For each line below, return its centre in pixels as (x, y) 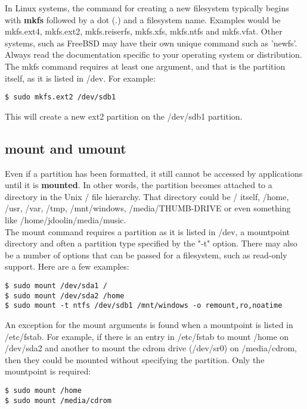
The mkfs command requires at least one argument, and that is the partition (145, 66)
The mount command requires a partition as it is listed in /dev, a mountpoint (147, 231)
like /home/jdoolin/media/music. (66, 219)
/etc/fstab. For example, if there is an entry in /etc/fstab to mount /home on (147, 336)
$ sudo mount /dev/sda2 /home (65, 296)
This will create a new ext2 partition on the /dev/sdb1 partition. (124, 116)
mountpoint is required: (48, 371)
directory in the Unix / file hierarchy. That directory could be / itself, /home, (147, 196)
